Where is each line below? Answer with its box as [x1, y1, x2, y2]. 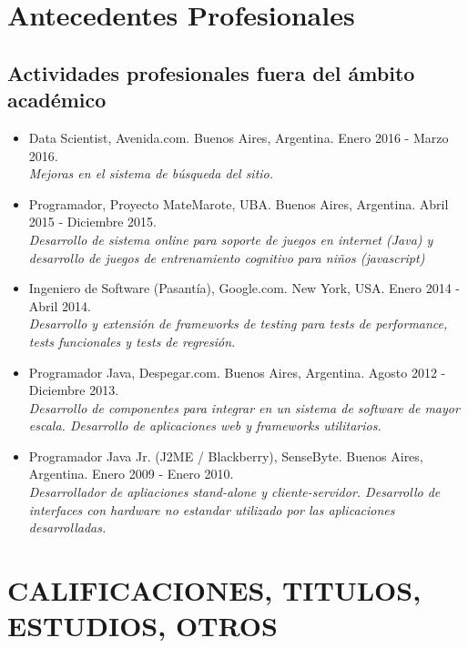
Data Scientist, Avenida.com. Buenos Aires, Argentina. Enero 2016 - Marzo [28, 127, 449, 147]
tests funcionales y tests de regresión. [28, 331, 236, 350]
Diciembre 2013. [28, 380, 119, 400]
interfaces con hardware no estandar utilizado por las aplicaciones [28, 500, 395, 519]
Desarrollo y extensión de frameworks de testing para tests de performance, [28, 314, 448, 333]
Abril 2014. [28, 296, 91, 315]
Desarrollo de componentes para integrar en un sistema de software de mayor [28, 398, 460, 417]
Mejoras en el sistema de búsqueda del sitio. [28, 164, 274, 183]
